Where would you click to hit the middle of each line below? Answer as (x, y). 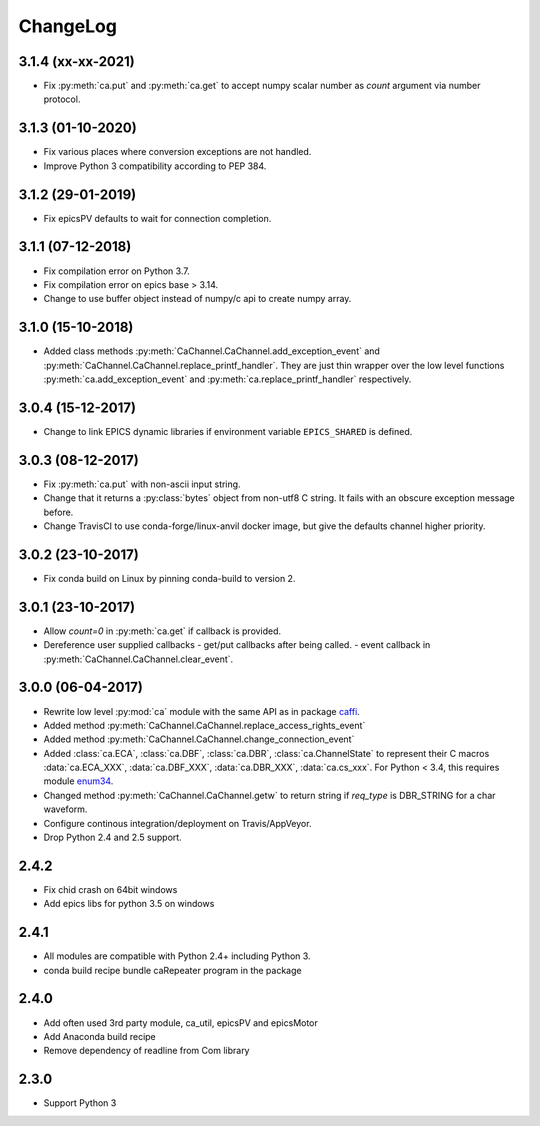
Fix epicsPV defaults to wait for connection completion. (157, 218)
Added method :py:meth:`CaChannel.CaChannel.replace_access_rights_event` (204, 725)
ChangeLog (67, 26)
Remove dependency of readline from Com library (146, 1051)
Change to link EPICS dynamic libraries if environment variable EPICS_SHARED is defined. (228, 431)
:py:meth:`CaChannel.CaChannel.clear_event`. (138, 659)
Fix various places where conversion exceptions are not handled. (177, 152)
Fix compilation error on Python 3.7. (116, 271)
